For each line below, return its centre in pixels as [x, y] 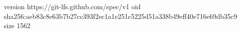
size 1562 [17, 25]
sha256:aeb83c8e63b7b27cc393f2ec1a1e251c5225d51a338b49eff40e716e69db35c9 [120, 16]
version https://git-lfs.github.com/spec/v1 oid [72, 6]
